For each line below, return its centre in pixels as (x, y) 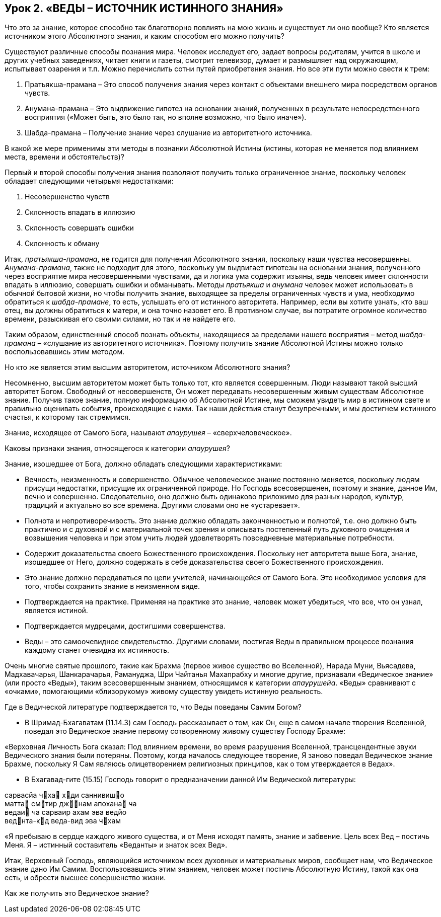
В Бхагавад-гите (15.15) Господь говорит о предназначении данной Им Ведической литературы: (190, 780)
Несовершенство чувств (67, 197)
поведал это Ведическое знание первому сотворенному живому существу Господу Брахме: (185, 731)
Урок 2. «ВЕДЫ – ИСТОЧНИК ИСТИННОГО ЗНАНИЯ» (144, 8)
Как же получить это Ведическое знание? (77, 893)
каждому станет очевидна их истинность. (97, 650)
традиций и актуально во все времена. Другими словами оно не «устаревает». (162, 505)
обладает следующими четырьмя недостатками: (89, 181)
